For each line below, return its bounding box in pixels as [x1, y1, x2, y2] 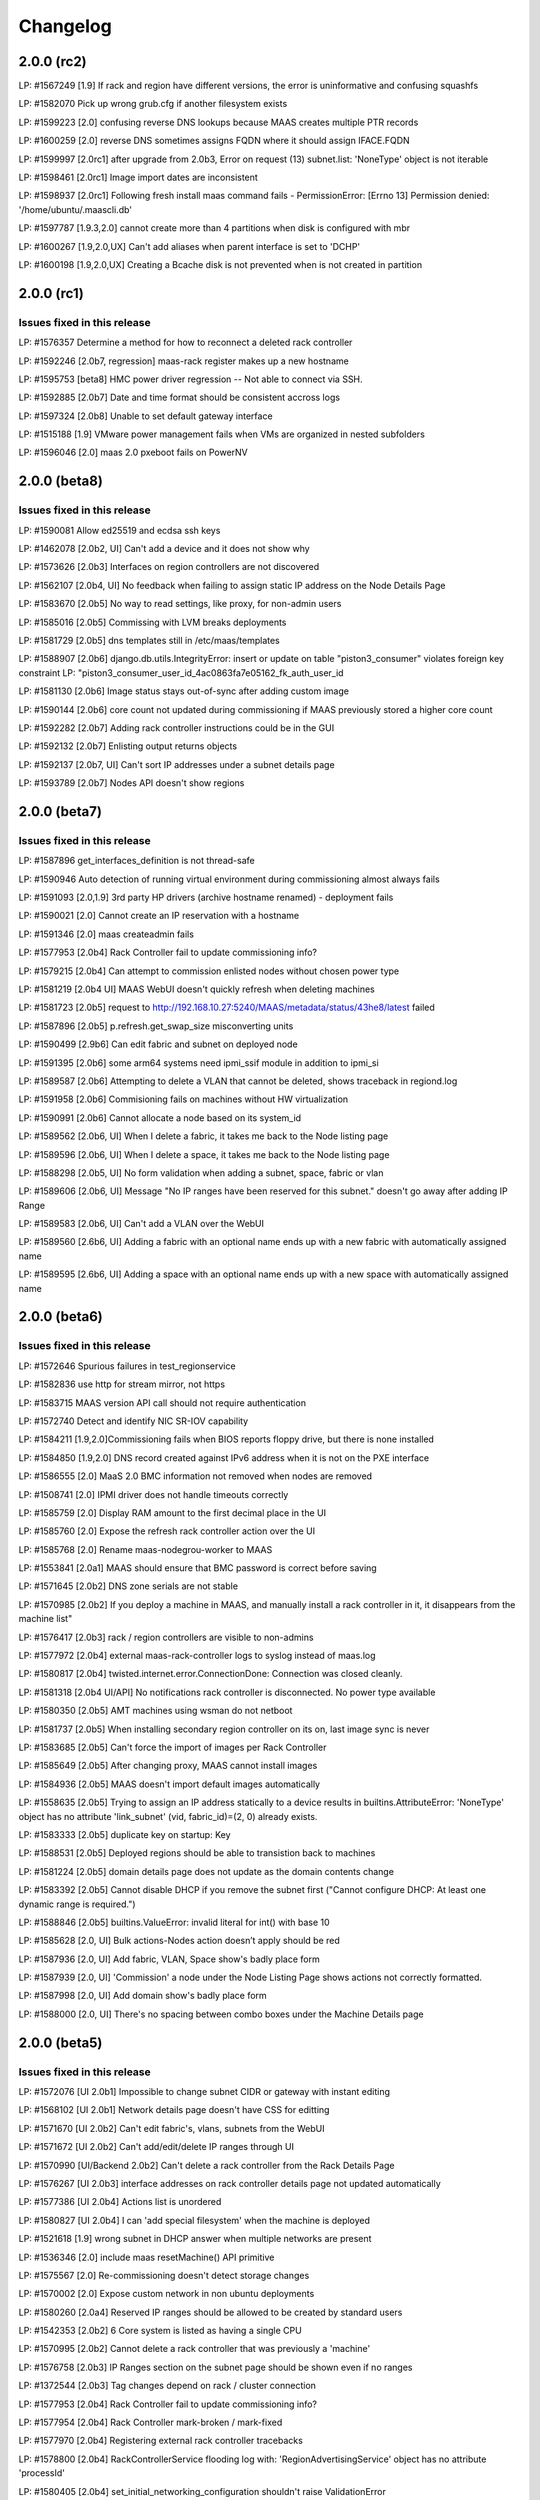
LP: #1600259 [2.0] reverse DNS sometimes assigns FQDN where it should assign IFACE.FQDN [18, 135, 410, 147]
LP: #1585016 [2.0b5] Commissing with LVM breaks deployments [18, 616, 287, 628]
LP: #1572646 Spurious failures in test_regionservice [18, 1360, 236, 1372]
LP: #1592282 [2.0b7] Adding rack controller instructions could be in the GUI [18, 721, 335, 734]
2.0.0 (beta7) [18, 803, 102, 820]
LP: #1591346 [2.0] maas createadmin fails [18, 928, 195, 940]
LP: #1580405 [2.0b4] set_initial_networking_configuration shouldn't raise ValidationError [18, 2485, 387, 2497]
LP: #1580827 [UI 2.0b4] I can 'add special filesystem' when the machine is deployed [18, 2214, 370, 2226]
